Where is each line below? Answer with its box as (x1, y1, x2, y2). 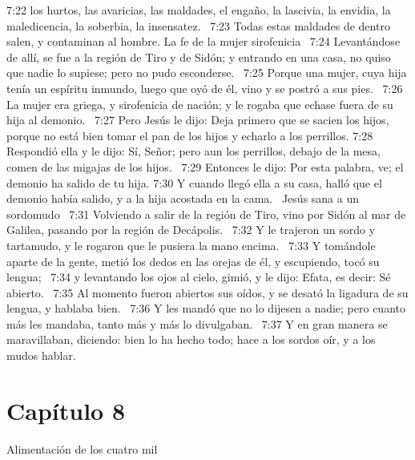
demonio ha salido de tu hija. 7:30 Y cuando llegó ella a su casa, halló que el (6, 174, 382, 191)
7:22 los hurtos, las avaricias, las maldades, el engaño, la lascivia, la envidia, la (6, 2, 391, 18)
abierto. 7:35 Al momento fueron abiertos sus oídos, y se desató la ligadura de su (6, 284, 409, 301)
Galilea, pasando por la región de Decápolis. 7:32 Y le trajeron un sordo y (6, 221, 376, 238)
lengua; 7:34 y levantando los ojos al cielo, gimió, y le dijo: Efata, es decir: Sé (6, 268, 391, 285)
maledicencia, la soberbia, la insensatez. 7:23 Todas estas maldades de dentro (6, 17, 390, 34)
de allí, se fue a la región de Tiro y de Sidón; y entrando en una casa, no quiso (6, 48, 391, 65)
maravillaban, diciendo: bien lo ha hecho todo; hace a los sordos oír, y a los (6, 331, 376, 348)
